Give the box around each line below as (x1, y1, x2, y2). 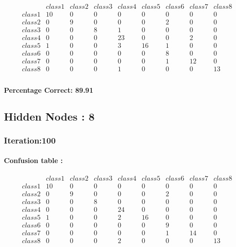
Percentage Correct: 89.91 (4, 84, 93, 95)
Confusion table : (4, 155, 63, 165)
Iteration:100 (4, 134, 56, 146)
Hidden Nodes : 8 (4, 108, 95, 123)
